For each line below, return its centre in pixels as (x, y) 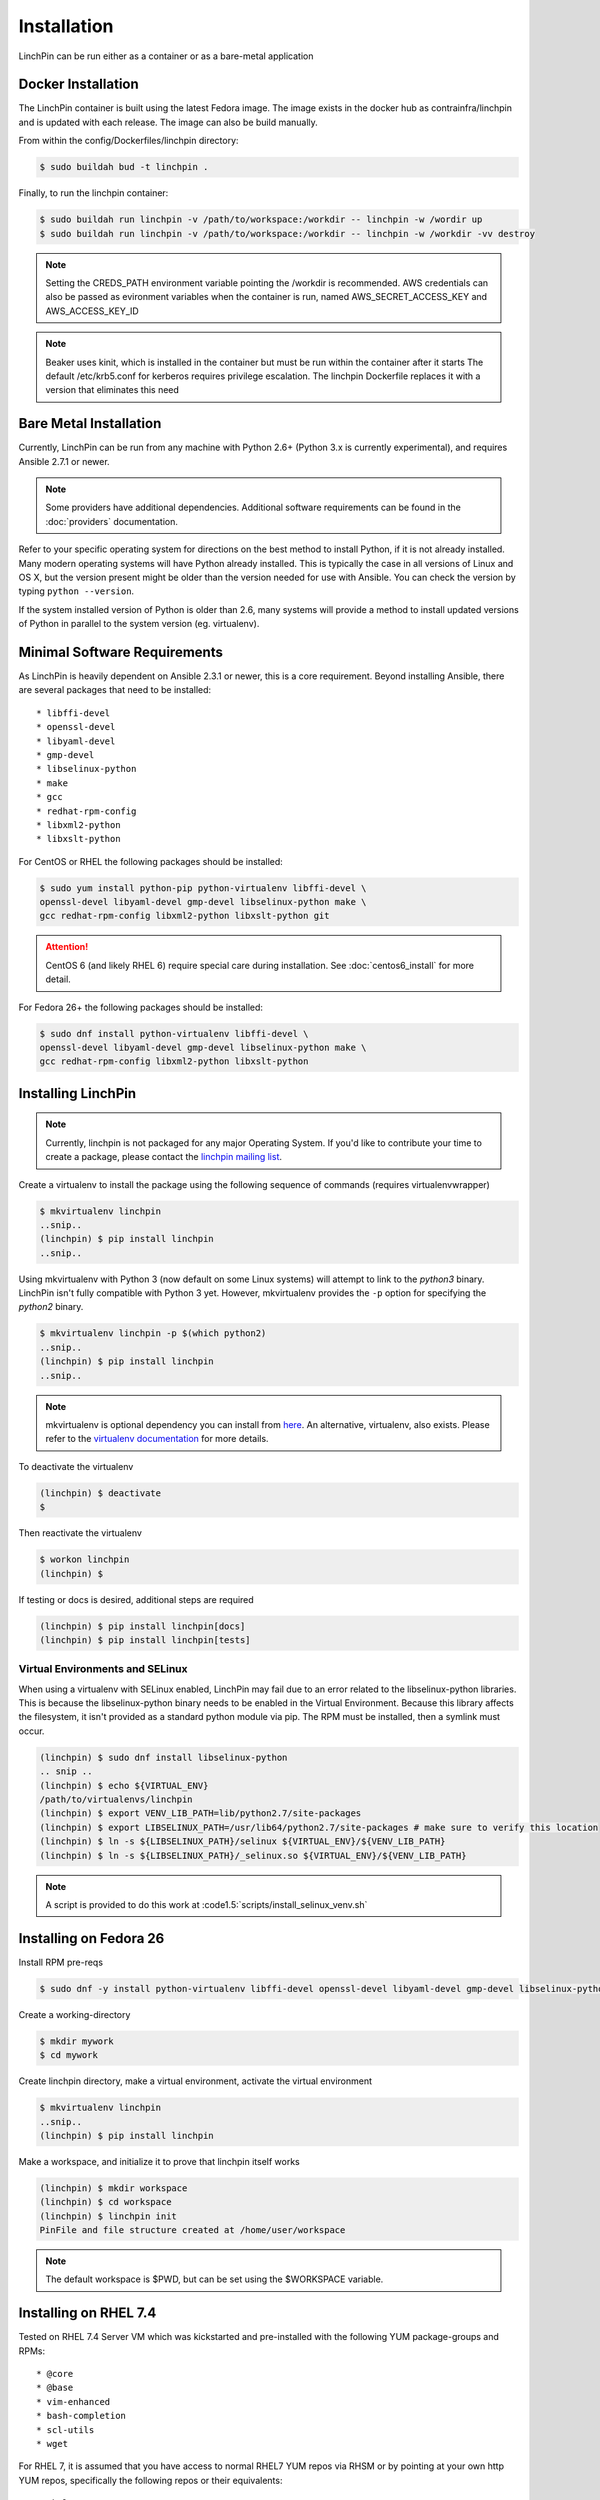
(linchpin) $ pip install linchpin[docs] (142, 1626)
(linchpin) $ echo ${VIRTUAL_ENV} (124, 1785)
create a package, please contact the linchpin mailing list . (164, 1157)
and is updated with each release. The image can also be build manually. (168, 122)
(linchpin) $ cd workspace (105, 2202)
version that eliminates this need (112, 390)
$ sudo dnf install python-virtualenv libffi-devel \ (174, 1033)
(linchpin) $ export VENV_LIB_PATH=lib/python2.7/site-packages (200, 1813)
